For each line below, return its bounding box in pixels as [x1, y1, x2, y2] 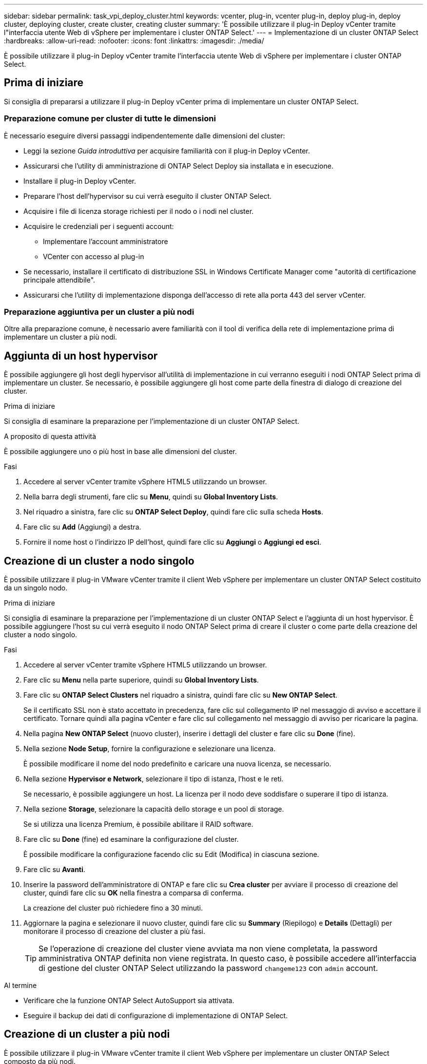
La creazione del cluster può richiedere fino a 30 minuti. [23, 904, 203, 912]
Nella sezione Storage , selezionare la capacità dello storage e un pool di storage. [23, 805, 284, 814]
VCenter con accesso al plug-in [43, 252, 144, 261]
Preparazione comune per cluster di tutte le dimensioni [4, 114, 216, 124]
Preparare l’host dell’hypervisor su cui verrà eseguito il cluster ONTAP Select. [23, 191, 272, 200]
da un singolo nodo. [4, 584, 68, 592]
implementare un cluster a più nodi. [4, 333, 117, 342]
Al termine [4, 981, 37, 990]
